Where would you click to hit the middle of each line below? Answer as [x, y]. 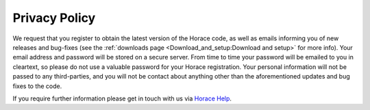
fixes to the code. [37, 86]
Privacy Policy [54, 18]
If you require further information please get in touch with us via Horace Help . [122, 98]
